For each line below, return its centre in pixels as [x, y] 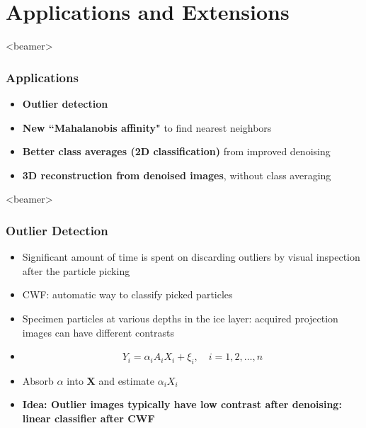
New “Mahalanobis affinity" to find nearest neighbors [147, 127]
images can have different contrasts [98, 332]
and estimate [127, 380]
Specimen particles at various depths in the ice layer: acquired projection [180, 318]
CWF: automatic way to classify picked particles [127, 294]
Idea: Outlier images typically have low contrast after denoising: [182, 404]
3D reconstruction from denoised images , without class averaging [177, 175]
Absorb [38, 380]
